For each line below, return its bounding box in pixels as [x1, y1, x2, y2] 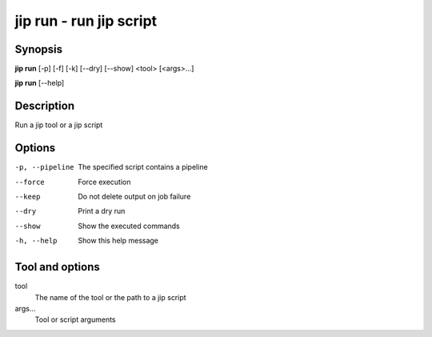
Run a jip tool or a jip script [14, 120, 103, 130]
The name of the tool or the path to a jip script [34, 292, 187, 302]
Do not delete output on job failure [78, 192, 191, 202]
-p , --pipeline [14, 162, 75, 172]
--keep [14, 192, 41, 202]
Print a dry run [78, 207, 126, 216]
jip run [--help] [14, 78, 65, 88]
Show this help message [78, 236, 159, 246]
